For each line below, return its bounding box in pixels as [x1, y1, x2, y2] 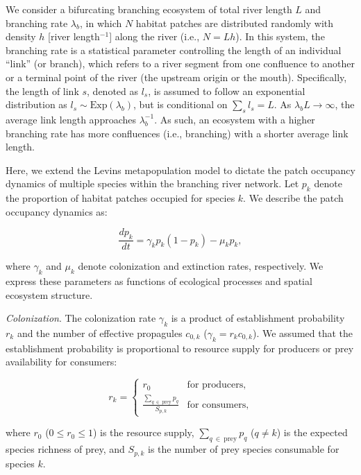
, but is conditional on [133, 97, 228, 112]
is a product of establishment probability [171, 311, 345, 325]
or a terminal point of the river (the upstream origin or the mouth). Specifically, [6, 69, 347, 84]
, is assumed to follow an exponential [148, 83, 305, 98]
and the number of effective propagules [17, 325, 183, 340]
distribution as [6, 97, 67, 112]
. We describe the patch [243, 191, 344, 205]
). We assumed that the [252, 325, 353, 340]
